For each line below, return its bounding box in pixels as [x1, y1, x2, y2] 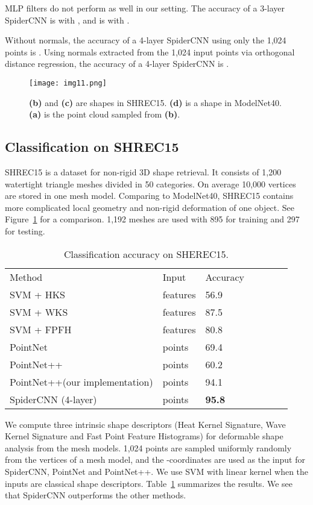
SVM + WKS [10, 304, 68, 319]
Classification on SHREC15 [5, 137, 179, 156]
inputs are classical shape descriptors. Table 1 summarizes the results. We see [5, 477, 292, 489]
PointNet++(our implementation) [10, 374, 153, 389]
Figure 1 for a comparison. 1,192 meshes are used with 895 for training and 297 [5, 213, 300, 225]
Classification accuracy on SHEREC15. [64, 246, 229, 261]
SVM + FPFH [10, 322, 72, 336]
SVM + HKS [10, 287, 66, 301]
